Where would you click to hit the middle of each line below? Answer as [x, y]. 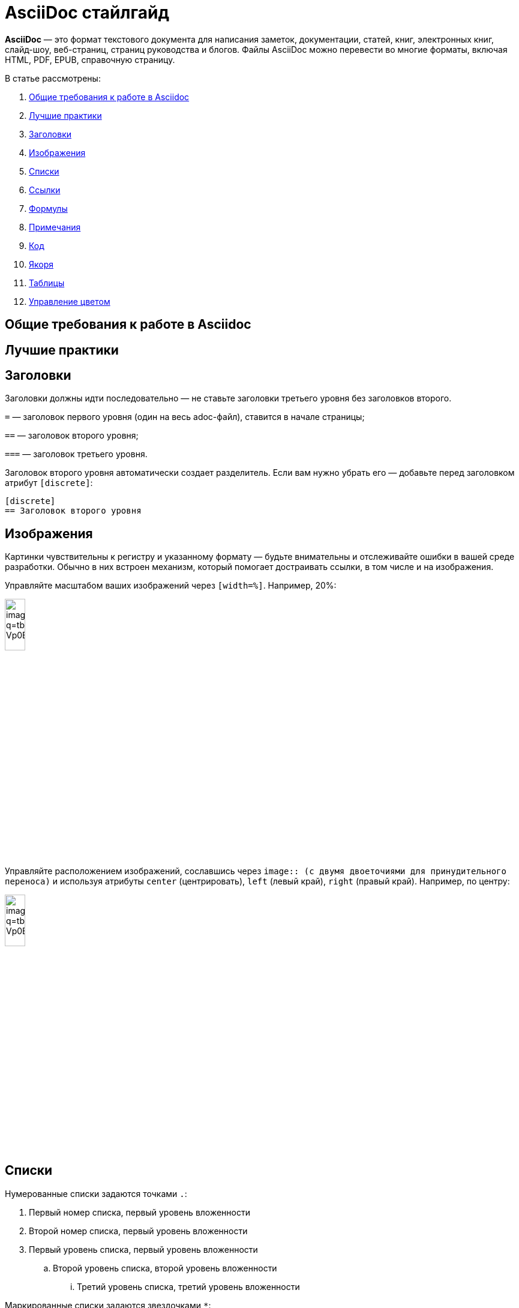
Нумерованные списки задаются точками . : [96, 1193]
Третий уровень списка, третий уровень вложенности [188, 1286]
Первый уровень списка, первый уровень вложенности [143, 1249]
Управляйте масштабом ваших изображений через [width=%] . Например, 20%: [171, 586]
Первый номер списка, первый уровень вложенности [139, 1212]
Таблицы [47, 283]
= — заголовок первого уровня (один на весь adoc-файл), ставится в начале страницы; [185, 417]
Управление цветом [70, 301]
